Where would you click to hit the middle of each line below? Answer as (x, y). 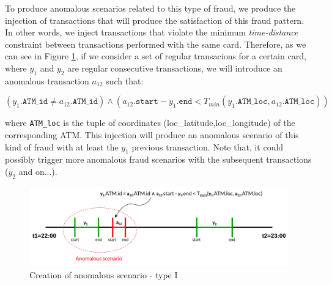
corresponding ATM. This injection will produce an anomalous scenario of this (152, 135)
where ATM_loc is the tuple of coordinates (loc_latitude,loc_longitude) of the (150, 123)
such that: (125, 80)
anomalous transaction (47, 80)
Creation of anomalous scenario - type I (104, 275)
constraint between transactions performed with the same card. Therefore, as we (156, 44)
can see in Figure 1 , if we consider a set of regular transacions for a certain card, (156, 56)
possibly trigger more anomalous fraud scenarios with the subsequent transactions (158, 159)
